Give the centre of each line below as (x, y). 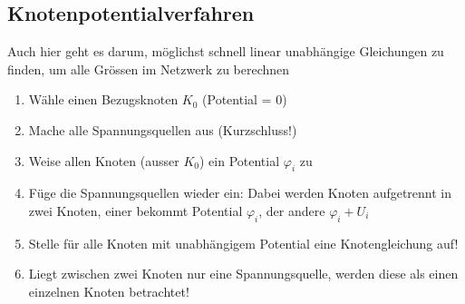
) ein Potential (239, 160)
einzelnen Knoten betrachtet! (109, 291)
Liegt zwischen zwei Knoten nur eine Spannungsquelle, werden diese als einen (243, 274)
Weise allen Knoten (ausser (104, 160)
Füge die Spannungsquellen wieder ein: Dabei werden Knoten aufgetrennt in (240, 193)
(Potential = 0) (245, 99)
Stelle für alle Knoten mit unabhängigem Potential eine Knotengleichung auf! (243, 243)
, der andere (292, 210)
